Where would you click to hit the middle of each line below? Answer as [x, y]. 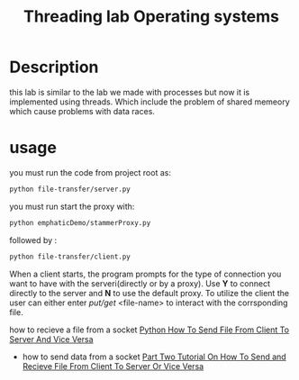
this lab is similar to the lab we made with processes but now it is [130, 92]
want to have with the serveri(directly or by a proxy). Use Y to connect [140, 283]
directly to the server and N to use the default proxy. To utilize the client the [149, 293]
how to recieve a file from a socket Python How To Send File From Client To [149, 330]
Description [54, 67]
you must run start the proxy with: [72, 206]
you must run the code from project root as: [90, 172]
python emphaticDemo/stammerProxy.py [80, 222]
